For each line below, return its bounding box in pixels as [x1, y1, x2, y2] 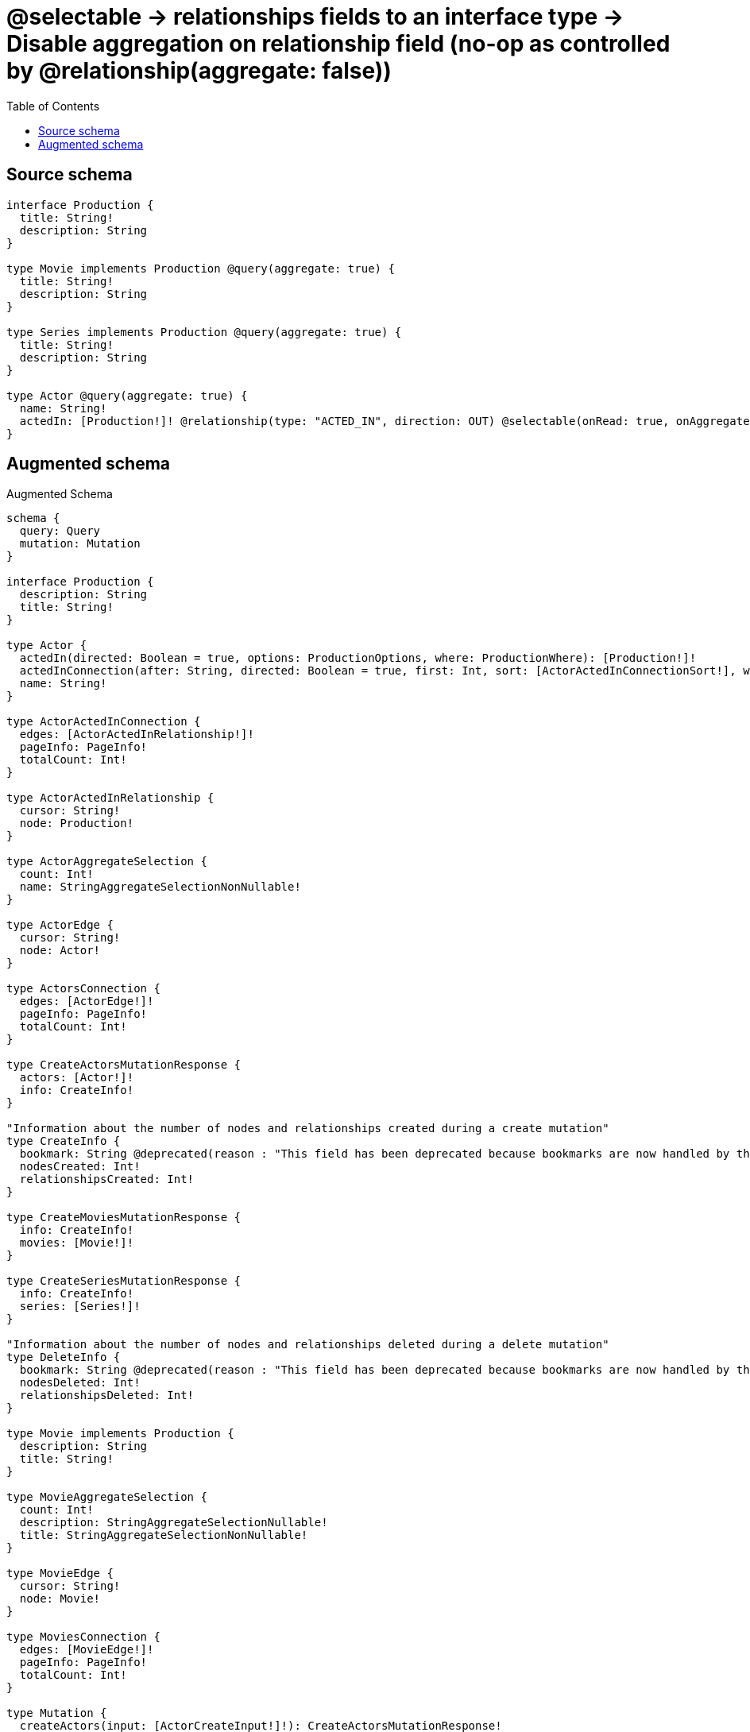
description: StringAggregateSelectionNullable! [19, 1516, 328, 1529]
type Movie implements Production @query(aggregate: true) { [6, 261, 395, 275]
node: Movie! [19, 1592, 101, 1606]
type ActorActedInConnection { [6, 715, 201, 729]
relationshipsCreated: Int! [19, 1173, 195, 1186]
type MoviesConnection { [6, 1630, 160, 1644]
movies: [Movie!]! [19, 1236, 134, 1250]
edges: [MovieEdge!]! [19, 1643, 154, 1657]
